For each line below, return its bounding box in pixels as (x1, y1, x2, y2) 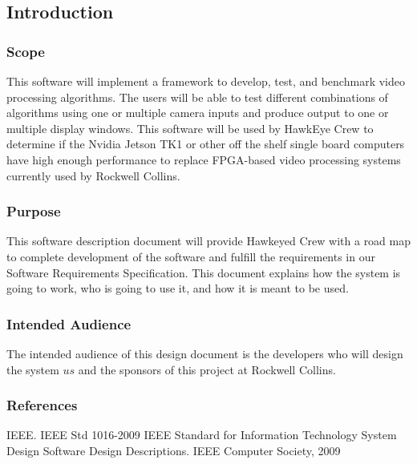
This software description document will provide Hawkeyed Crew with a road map (6, 232, 411, 249)
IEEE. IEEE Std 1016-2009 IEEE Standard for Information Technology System (6, 426, 397, 443)
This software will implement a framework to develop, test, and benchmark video (6, 73, 405, 89)
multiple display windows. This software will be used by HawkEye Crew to (6, 119, 374, 136)
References (6, 395, 78, 415)
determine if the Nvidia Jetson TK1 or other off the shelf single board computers (6, 135, 405, 152)
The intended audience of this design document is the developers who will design (6, 345, 403, 361)
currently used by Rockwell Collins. (6, 167, 180, 184)
